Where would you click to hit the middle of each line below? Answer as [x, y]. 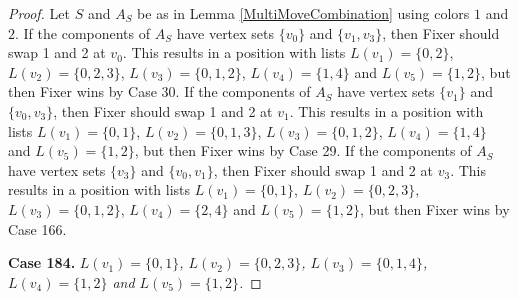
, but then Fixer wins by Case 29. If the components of [303, 150]
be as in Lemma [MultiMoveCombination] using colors [303, 13]
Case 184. [42, 262]
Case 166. [37, 228]
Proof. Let [39, 13]
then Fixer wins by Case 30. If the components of [159, 91]
